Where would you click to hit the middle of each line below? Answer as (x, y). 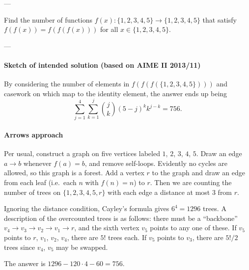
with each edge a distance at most (159, 192)
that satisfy (220, 19)
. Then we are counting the (191, 182)
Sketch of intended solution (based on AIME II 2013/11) (102, 65)
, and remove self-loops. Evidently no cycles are (156, 163)
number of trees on (32, 192)
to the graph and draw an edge (198, 173)
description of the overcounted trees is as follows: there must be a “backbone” (121, 218)
